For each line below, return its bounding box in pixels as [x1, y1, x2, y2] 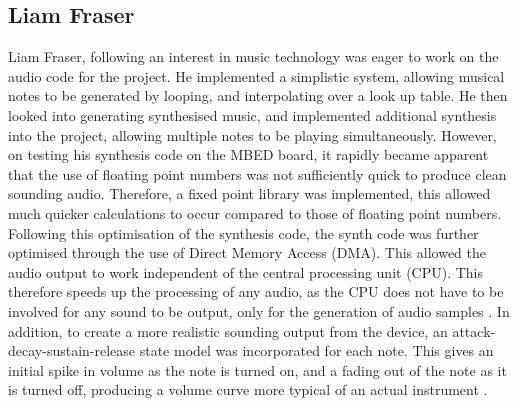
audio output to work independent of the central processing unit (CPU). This [8, 261, 484, 282]
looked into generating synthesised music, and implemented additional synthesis [8, 104, 497, 125]
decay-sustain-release [8, 340, 136, 361]
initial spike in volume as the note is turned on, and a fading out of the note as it [8, 359, 507, 380]
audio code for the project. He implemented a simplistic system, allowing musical [8, 65, 505, 86]
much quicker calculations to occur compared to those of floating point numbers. [8, 202, 502, 223]
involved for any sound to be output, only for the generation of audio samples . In [8, 300, 510, 321]
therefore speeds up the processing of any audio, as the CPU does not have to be [8, 281, 504, 302]
